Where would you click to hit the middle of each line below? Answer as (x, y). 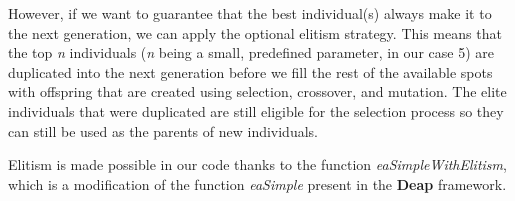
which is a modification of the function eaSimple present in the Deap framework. (257, 183)
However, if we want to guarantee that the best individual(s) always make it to (250, 13)
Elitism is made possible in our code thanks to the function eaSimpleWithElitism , (257, 164)
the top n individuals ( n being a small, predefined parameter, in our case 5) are (251, 52)
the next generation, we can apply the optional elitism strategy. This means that (255, 32)
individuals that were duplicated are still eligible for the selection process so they (256, 110)
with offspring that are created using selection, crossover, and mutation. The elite (257, 91)
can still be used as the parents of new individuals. (163, 130)
